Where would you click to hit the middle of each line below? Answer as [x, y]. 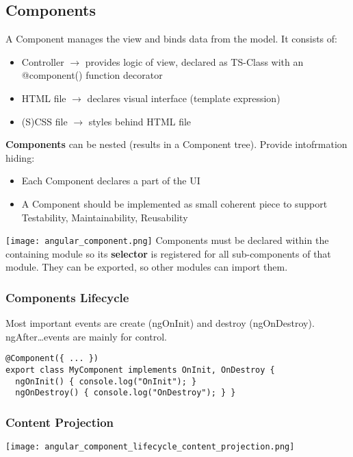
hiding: [20, 157]
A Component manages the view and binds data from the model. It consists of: [171, 39]
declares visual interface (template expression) [184, 98]
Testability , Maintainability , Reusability [105, 217]
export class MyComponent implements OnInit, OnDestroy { [140, 370]
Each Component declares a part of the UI [111, 181]
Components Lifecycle [67, 297]
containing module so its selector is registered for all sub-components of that [168, 253]
